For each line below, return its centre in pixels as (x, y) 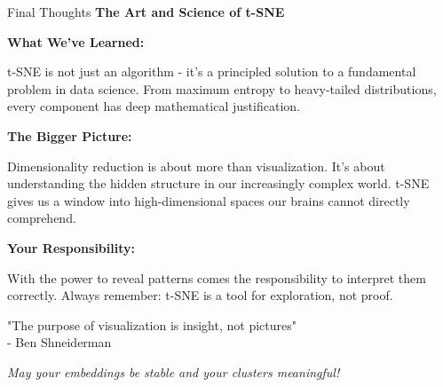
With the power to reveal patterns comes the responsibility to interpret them (217, 277)
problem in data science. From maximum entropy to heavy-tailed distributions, (222, 88)
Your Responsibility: (71, 247)
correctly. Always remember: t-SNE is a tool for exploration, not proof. (200, 295)
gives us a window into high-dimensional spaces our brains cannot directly (209, 200)
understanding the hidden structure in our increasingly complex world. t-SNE (218, 183)
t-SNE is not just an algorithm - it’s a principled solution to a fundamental (212, 71)
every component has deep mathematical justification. (154, 106)
